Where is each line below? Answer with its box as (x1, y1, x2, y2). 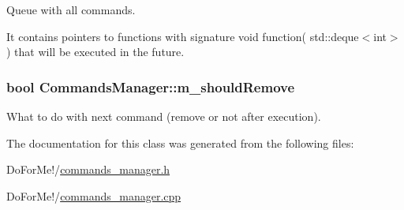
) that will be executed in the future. (6, 43, 185, 60)
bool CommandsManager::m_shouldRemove (6, 77, 295, 96)
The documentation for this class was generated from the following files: (6, 134, 354, 151)
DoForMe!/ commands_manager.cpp (6, 187, 181, 204)
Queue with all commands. (6, 2, 136, 17)
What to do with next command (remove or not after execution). (6, 108, 321, 124)
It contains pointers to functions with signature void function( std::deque (6, 28, 359, 44)
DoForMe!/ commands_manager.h (6, 161, 170, 178)
